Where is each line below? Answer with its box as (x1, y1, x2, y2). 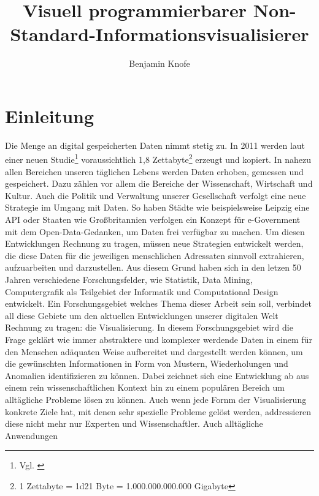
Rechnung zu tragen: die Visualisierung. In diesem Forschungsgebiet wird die (5, 321, 293, 334)
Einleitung (5, 103, 94, 128)
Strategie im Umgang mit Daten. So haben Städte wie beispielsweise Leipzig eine (5, 201, 310, 214)
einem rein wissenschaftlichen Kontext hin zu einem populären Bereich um (5, 381, 285, 394)
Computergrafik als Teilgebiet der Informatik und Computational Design (5, 285, 279, 298)
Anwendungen (5, 429, 58, 442)
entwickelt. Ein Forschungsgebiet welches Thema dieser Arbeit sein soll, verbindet (5, 297, 312, 310)
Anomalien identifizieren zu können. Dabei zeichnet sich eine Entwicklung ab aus (5, 369, 309, 381)
